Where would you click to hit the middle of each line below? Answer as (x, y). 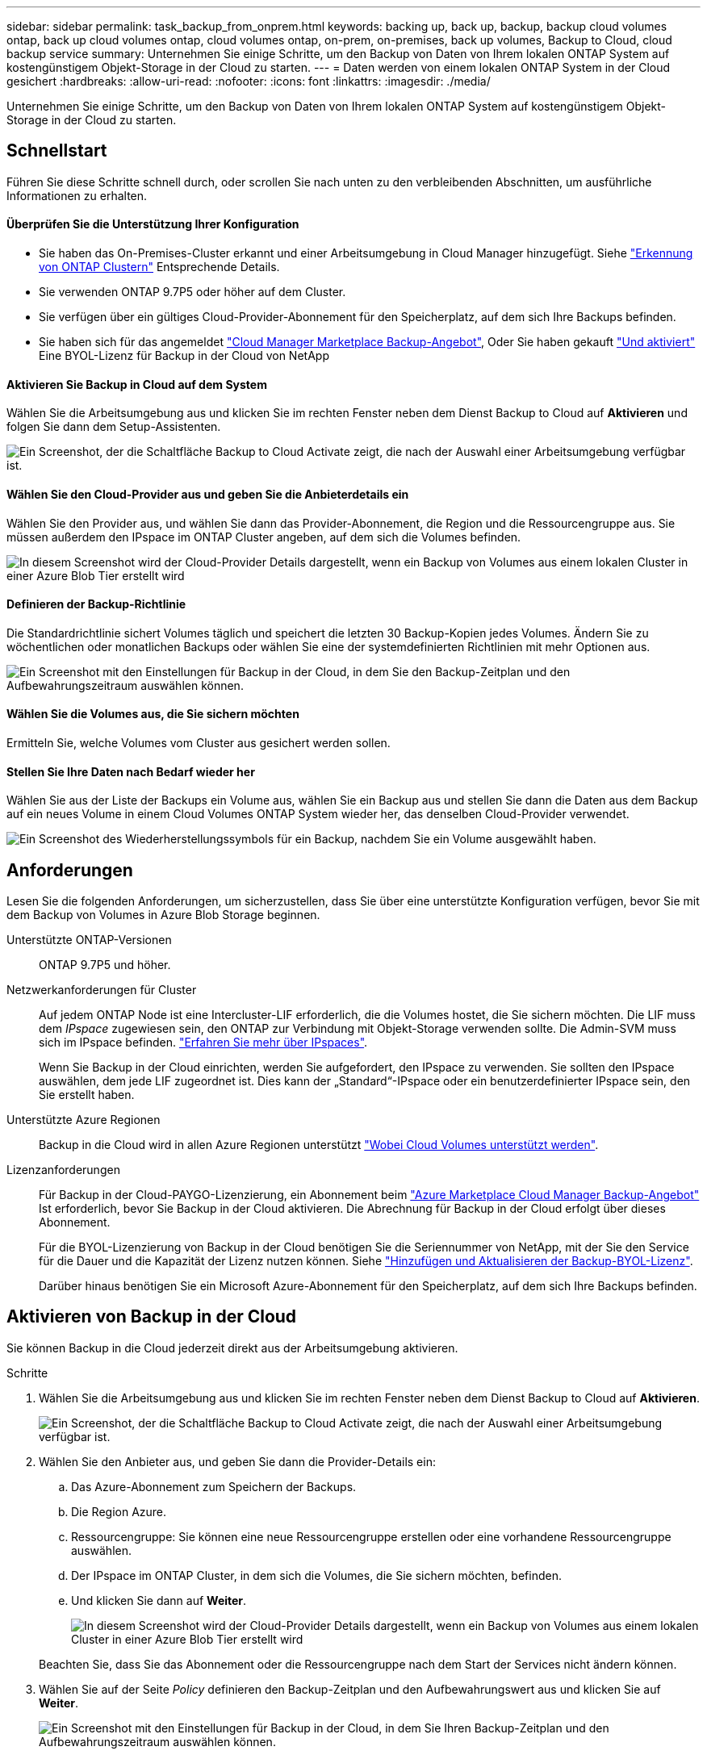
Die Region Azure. (119, 1511)
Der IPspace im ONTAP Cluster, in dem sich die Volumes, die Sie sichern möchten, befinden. (316, 1575)
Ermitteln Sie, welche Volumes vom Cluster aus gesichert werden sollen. (199, 742)
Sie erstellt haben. (87, 1095)
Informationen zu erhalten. (77, 195)
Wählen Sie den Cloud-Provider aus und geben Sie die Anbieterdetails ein (208, 494)
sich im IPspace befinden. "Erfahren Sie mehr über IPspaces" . (203, 1042)
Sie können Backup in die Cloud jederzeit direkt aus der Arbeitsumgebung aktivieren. (232, 1348)
